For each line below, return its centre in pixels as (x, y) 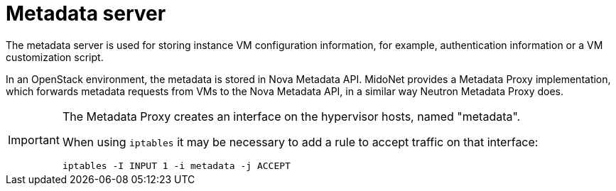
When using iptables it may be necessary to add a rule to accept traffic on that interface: (300, 142)
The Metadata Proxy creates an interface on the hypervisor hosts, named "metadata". (291, 116)
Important (34, 140)
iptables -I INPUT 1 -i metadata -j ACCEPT (176, 165)
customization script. (55, 57)
